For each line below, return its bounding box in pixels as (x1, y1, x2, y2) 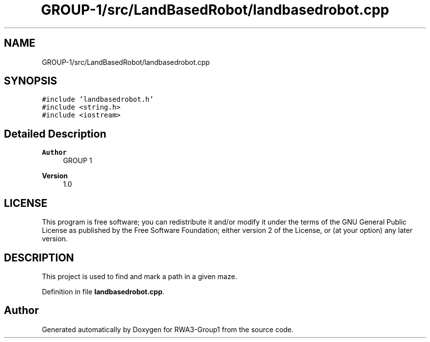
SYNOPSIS (4, 75, 57, 87)
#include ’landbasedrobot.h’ (42, 95, 154, 104)
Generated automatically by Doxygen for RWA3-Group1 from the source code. (42, 325, 294, 334)
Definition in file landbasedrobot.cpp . (42, 287, 164, 296)
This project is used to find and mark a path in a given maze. (42, 272, 237, 281)
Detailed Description (4, 127, 107, 140)
